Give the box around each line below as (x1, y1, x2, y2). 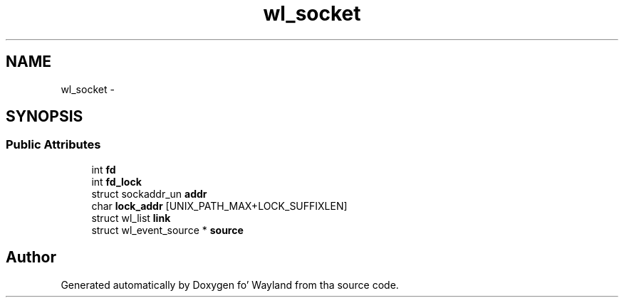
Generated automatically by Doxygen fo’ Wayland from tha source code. (61, 278, 399, 291)
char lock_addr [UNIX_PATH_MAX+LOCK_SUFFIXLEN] (91, 199, 348, 212)
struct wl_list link (91, 211, 171, 224)
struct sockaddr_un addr (91, 187, 207, 200)
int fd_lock (91, 175, 142, 188)
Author (6, 248, 56, 267)
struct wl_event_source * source (91, 223, 244, 236)
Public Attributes (6, 137, 101, 152)
